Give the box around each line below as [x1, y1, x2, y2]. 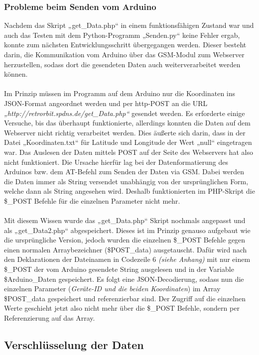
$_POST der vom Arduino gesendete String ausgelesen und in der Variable [4, 264, 234, 274]
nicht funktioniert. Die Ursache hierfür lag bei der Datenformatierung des [4, 156, 229, 167]
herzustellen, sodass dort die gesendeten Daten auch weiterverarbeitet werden [4, 59, 241, 69]
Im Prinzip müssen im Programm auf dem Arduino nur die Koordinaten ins [4, 88, 236, 99]
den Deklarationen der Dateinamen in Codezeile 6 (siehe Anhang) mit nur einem [4, 254, 251, 264]
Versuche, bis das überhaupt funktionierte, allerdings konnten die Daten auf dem [4, 118, 251, 128]
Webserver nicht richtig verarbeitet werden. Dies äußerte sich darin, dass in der [4, 127, 246, 137]
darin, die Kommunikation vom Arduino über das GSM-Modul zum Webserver [4, 49, 245, 59]
